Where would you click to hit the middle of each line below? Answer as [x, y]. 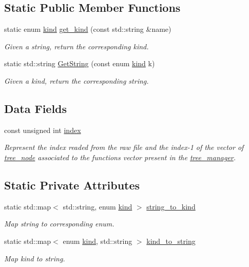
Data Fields [36, 108]
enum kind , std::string [98, 241]
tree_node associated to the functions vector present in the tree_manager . [120, 157]
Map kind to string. [35, 258]
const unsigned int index [43, 130]
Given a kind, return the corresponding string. [76, 80]
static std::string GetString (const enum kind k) [80, 63]
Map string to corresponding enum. [59, 224]
